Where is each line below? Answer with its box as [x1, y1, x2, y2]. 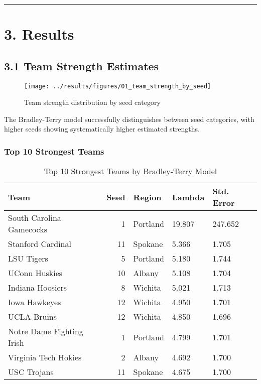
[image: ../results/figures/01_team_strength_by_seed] [24, 82, 211, 90]
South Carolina [8, 212, 61, 224]
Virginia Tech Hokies [8, 351, 82, 363]
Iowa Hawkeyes [8, 296, 61, 308]
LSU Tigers [8, 252, 48, 265]
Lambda [172, 191, 205, 203]
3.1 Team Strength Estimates [4, 58, 159, 73]
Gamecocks [8, 223, 47, 235]
